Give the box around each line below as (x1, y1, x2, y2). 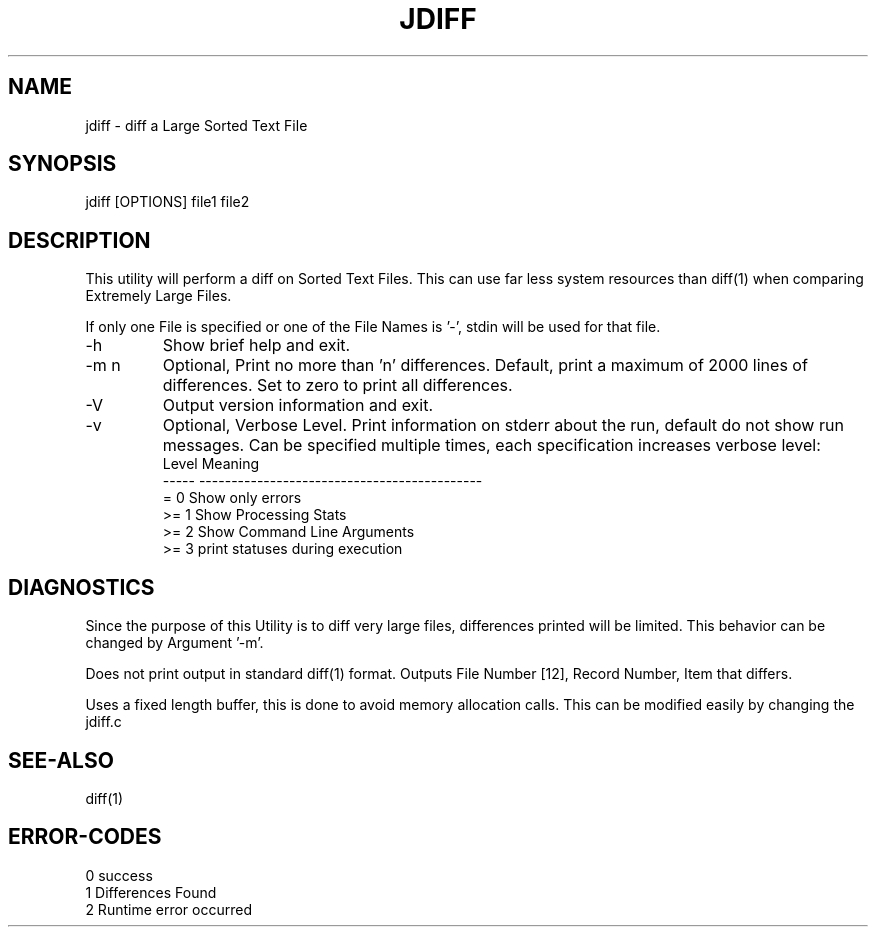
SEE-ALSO (8, 747, 114, 773)
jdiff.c (85, 713, 122, 731)
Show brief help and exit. (162, 335, 351, 356)
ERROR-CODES (8, 824, 162, 850)
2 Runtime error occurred (85, 900, 252, 918)
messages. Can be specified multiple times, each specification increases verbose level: (162, 435, 821, 456)
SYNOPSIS (8, 151, 117, 177)
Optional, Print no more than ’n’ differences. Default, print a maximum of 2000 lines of (162, 355, 808, 376)
